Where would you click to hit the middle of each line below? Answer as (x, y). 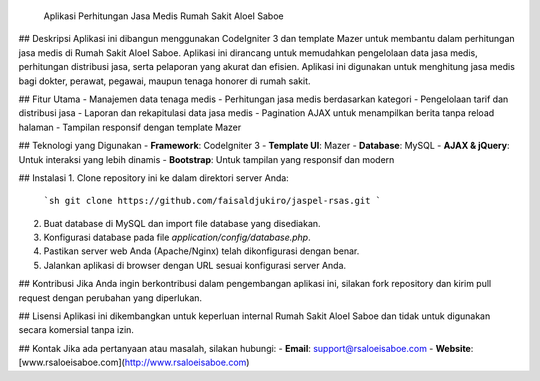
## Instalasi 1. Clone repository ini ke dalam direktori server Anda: (153, 177)
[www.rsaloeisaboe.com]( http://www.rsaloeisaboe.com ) (134, 362)
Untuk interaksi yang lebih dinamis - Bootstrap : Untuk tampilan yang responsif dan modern (206, 159)
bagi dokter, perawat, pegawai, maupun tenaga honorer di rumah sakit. (164, 81)
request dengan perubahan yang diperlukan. (110, 297)
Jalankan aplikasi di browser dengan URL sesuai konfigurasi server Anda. (195, 265)
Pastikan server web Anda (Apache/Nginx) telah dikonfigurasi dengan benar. (201, 251)
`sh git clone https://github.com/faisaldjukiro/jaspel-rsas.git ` (212, 201)
